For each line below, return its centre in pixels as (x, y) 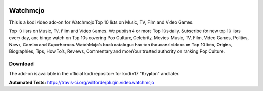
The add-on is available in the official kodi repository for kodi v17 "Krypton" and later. (94, 74)
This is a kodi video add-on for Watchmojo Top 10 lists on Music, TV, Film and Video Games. (102, 22)
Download (21, 64)
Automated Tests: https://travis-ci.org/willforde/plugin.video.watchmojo (82, 82)
